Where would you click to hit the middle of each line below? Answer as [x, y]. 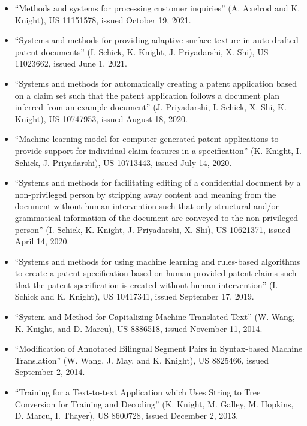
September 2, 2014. [50, 372]
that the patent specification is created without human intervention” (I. [146, 284]
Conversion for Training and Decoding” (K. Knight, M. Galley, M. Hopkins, [154, 404]
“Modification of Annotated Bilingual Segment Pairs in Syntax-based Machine [159, 348]
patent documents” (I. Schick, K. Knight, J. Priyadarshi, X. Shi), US [142, 51]
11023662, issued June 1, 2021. [71, 63]
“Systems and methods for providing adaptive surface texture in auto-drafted [156, 40]
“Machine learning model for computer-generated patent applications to [147, 139]
